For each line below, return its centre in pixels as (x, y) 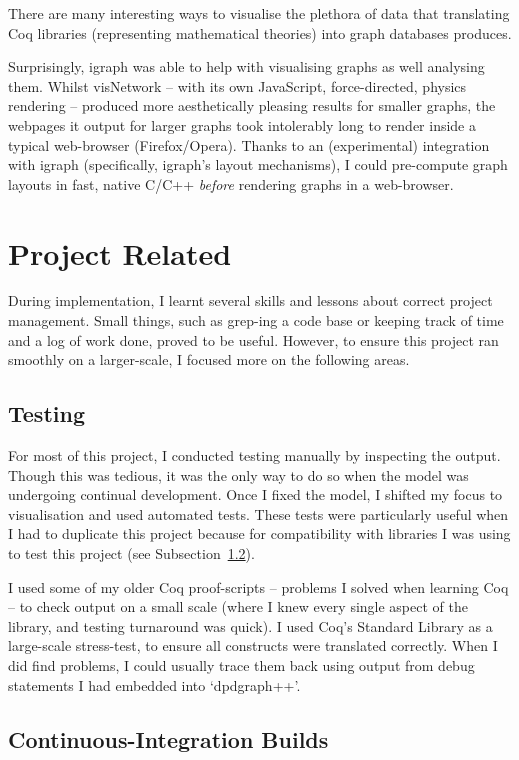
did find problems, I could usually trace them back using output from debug (241, 664)
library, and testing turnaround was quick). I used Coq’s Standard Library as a (250, 625)
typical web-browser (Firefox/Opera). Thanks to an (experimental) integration (249, 144)
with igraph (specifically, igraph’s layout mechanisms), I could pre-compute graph (258, 164)
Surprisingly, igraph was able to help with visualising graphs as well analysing (246, 66)
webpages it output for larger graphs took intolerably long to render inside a (242, 124)
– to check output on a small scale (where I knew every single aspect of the (238, 606)
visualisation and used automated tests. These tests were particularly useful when (258, 513)
